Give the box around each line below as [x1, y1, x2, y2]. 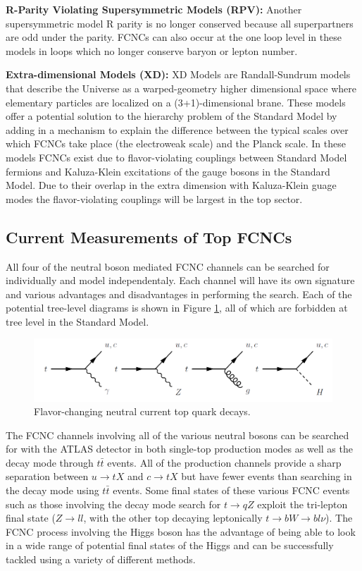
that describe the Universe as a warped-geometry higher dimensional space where [6, 80, 356, 95]
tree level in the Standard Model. [6, 314, 149, 329]
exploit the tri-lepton [257, 496, 348, 511]
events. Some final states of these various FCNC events [113, 483, 350, 498]
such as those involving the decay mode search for [6, 496, 221, 511]
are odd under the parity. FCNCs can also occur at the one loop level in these [6, 30, 342, 44]
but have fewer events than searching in [181, 469, 352, 484]
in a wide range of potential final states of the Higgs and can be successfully [6, 538, 334, 553]
